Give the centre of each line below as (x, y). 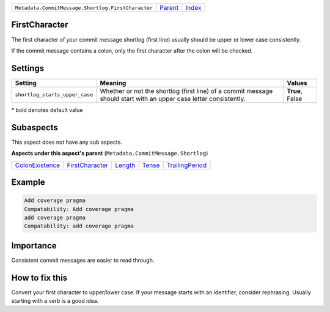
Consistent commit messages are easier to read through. (83, 260)
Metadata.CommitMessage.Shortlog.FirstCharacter (84, 8)
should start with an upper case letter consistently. (173, 98)
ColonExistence (38, 165)
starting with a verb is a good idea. (55, 301)
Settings (28, 68)
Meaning (113, 83)
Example (28, 182)
